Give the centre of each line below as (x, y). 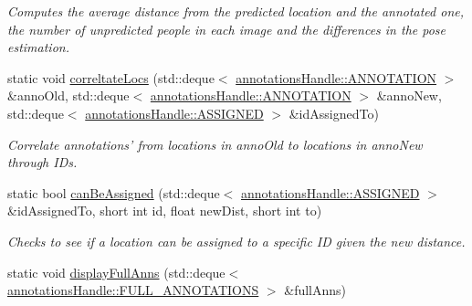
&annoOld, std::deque (68, 95)
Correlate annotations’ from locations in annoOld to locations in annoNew (215, 144)
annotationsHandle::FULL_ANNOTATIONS (133, 290)
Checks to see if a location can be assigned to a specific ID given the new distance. (236, 241)
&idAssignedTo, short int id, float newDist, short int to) (165, 211)
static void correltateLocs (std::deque (111, 77)
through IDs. (42, 162)
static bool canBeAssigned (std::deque (114, 192)
